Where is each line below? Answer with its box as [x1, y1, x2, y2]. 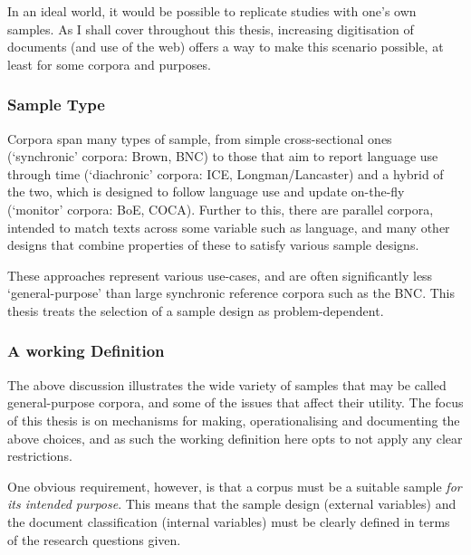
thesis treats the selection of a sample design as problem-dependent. [7, 301, 384, 320]
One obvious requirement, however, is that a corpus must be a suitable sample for [7, 476, 462, 495]
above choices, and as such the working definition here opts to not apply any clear [7, 428, 463, 447]
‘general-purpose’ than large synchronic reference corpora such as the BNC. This [7, 283, 455, 302]
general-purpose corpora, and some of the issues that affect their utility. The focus [7, 393, 464, 412]
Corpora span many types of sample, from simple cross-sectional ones [7, 129, 392, 148]
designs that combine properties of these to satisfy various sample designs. [7, 235, 419, 254]
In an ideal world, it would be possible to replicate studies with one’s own [7, 2, 417, 20]
